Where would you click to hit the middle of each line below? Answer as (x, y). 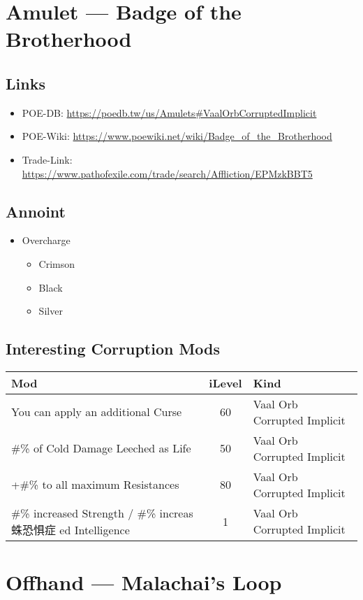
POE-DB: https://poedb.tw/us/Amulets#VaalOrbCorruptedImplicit (169, 112)
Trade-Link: (47, 159)
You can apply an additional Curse (97, 412)
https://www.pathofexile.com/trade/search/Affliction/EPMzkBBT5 (167, 173)
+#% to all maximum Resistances (95, 485)
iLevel (225, 383)
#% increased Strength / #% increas (102, 513)
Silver (51, 311)
